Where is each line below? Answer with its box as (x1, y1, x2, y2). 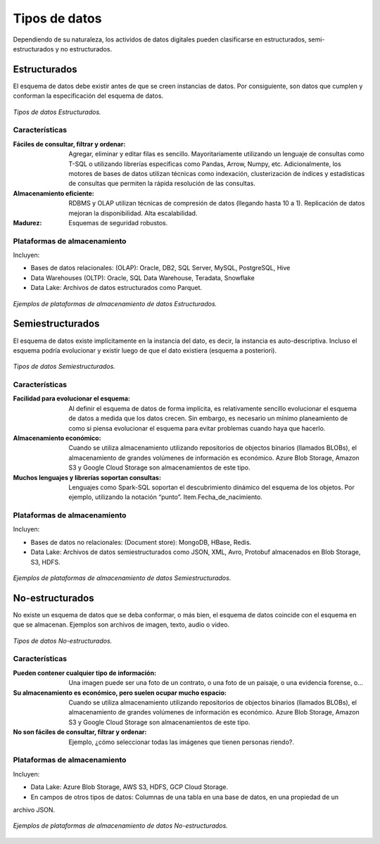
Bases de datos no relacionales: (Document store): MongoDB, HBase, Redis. (30, 538, 252, 546)
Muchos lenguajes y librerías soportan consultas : (13, 473, 162, 481)
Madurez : (13, 218, 42, 227)
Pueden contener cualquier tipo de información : (13, 669, 157, 677)
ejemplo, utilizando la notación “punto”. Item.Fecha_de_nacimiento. (68, 493, 263, 501)
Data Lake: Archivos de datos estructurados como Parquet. (30, 284, 203, 292)
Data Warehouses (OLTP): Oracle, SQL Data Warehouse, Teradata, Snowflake (30, 273, 255, 282)
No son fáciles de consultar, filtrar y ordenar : (13, 728, 147, 736)
